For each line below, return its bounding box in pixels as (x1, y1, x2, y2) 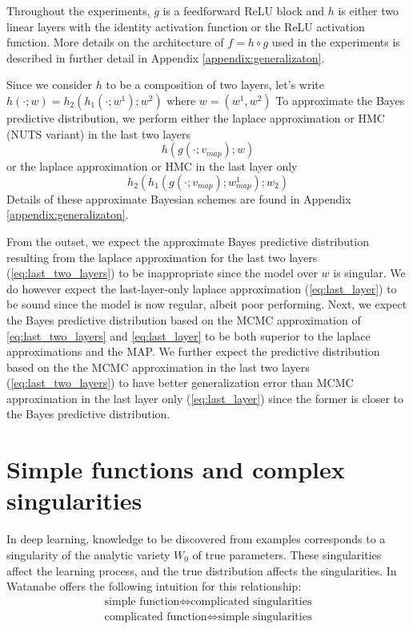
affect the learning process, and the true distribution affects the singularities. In (6, 562, 397, 579)
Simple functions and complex (6, 453, 345, 486)
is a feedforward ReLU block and (162, 2, 325, 18)
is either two (338, 2, 399, 18)
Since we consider (6, 76, 93, 93)
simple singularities (218, 611, 312, 623)
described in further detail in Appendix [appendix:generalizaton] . (6, 49, 325, 66)
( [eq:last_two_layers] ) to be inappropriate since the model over (6, 264, 318, 281)
